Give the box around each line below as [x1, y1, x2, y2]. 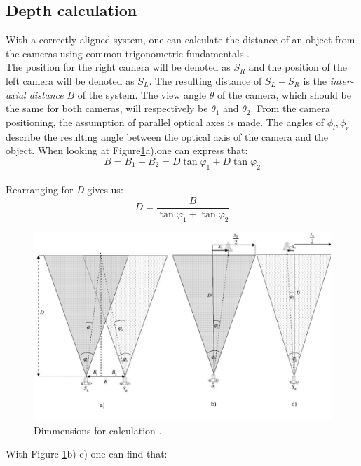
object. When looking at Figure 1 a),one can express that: [6, 143, 248, 158]
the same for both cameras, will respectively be [6, 101, 208, 116]
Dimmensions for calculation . [34, 423, 162, 437]
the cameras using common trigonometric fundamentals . [6, 46, 250, 60]
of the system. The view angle [77, 87, 206, 102]
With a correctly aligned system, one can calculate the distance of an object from [6, 32, 355, 47]
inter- [329, 73, 354, 88]
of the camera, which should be [217, 87, 351, 102]
